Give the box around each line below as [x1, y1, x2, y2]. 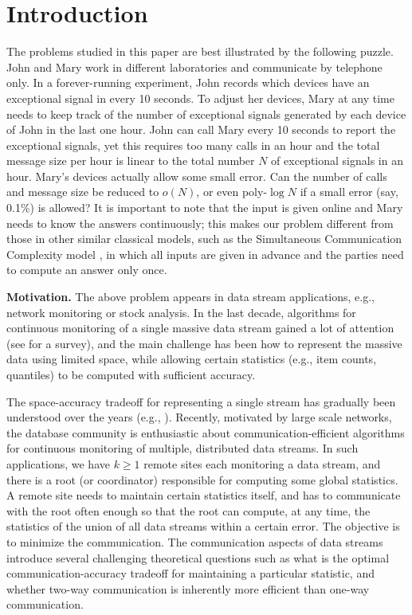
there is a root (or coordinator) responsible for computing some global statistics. [6, 471, 398, 488]
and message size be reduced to [6, 183, 159, 200]
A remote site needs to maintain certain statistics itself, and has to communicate [6, 487, 401, 503]
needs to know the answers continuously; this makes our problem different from [6, 214, 394, 231]
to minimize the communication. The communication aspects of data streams [6, 533, 383, 550]
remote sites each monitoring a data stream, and [143, 455, 381, 472]
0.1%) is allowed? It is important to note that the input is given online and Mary [6, 199, 403, 216]
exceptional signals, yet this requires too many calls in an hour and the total [6, 136, 380, 153]
